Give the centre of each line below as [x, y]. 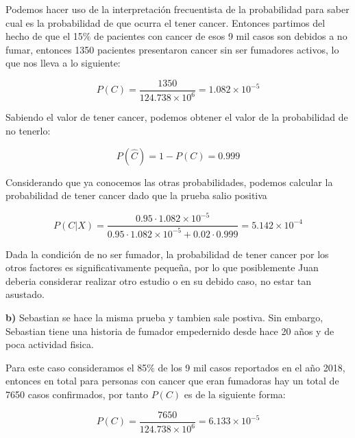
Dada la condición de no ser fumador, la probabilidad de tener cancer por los [167, 254]
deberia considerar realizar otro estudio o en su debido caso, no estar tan [158, 280]
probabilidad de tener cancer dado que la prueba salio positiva [136, 195]
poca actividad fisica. [50, 344]
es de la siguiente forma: [235, 394]
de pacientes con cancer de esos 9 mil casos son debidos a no [221, 36]
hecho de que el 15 [44, 36]
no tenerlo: [28, 130]
